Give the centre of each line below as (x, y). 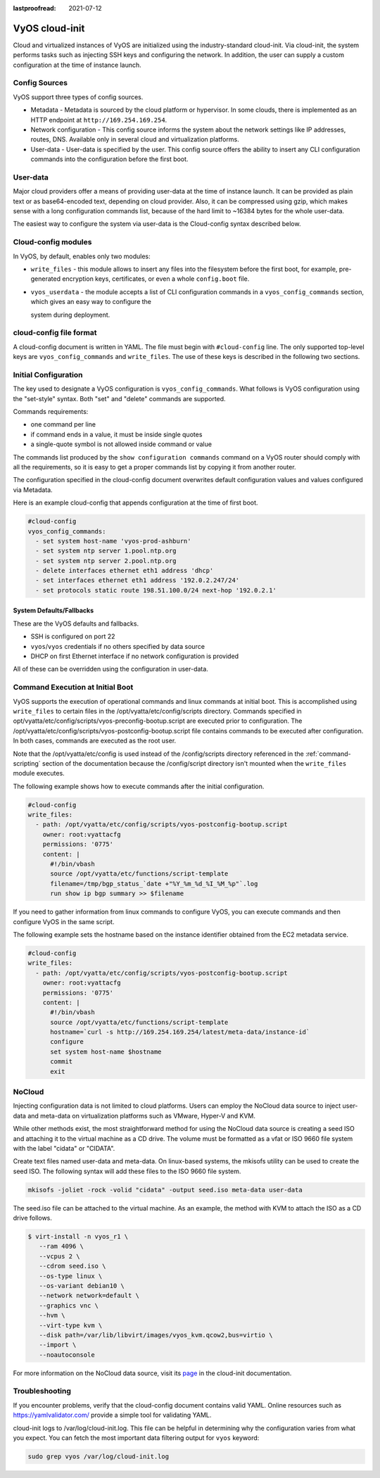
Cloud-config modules (52, 242)
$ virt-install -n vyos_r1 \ (78, 1237)
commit (62, 1062)
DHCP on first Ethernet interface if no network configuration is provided (135, 656)
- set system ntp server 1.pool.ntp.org (106, 551)
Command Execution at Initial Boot (73, 688)
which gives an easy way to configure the (91, 302)
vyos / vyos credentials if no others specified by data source (118, 646)
